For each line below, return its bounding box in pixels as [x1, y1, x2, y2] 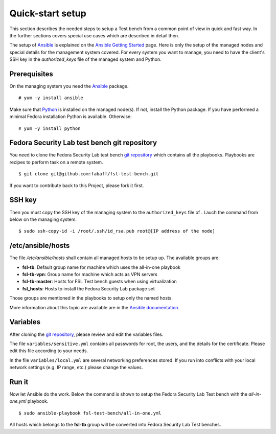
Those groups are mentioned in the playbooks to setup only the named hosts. [9, 295, 173, 301]
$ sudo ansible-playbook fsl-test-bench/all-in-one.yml [18, 410, 162, 416]
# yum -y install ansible [18, 95, 84, 101]
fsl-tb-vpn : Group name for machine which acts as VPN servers [22, 271, 158, 278]
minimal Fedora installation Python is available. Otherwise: [9, 113, 132, 120]
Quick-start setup [9, 8, 86, 19]
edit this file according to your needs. [9, 348, 88, 354]
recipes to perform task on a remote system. [9, 159, 103, 165]
